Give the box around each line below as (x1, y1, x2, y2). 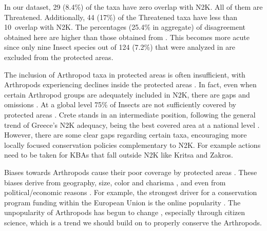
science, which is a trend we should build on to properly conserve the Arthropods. (4, 217, 262, 227)
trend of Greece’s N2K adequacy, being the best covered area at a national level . (4, 119, 260, 130)
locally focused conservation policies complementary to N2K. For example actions (4, 139, 261, 150)
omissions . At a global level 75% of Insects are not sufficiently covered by (4, 99, 236, 110)
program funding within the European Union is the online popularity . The (4, 197, 241, 207)
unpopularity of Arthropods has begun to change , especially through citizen (4, 207, 245, 218)
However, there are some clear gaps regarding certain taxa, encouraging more (4, 129, 247, 140)
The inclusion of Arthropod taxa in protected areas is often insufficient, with (4, 69, 245, 80)
